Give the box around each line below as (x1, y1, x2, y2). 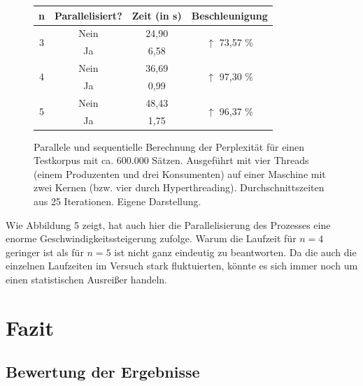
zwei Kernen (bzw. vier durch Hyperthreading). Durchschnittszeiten (34, 180, 325, 195)
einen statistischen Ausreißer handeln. (6, 272, 167, 286)
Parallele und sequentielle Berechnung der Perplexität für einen (34, 139, 305, 154)
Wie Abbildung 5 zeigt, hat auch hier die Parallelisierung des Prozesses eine (6, 217, 331, 232)
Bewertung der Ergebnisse (6, 361, 200, 383)
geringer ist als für (6, 244, 84, 259)
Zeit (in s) (131, 8, 182, 22)
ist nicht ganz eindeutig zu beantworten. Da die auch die (114, 244, 357, 259)
